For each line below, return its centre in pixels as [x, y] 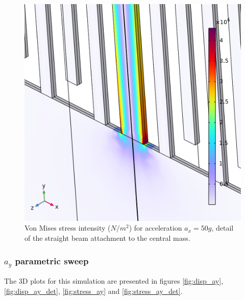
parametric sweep [52, 260]
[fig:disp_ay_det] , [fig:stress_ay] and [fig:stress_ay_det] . [93, 291]
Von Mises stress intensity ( [68, 228]
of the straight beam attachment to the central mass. [107, 238]
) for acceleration [155, 228]
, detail [223, 228]
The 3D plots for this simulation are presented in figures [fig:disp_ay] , [114, 281]
